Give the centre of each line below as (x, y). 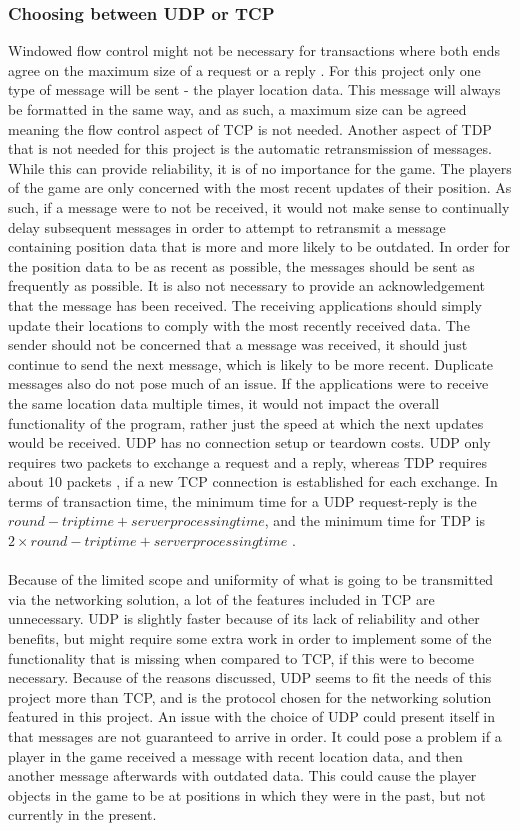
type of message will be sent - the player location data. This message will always (254, 89)
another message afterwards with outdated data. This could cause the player (242, 775)
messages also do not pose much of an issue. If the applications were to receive (248, 383)
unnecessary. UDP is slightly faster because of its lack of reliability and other (244, 618)
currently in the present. (82, 814)
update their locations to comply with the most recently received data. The (239, 324)
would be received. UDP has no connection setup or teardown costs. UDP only (249, 442)
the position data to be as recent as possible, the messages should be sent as (241, 265)
